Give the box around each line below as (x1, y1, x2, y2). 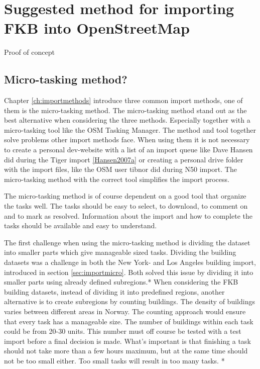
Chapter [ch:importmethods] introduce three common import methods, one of (4, 95, 243, 106)
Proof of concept (4, 47, 55, 57)
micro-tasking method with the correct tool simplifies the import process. (4, 173, 229, 184)
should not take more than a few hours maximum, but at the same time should (4, 345, 248, 356)
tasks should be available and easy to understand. (4, 220, 157, 231)
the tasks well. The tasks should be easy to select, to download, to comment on (4, 201, 248, 211)
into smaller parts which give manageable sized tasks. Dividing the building (4, 247, 236, 257)
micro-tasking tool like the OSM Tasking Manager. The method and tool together (4, 124, 256, 135)
